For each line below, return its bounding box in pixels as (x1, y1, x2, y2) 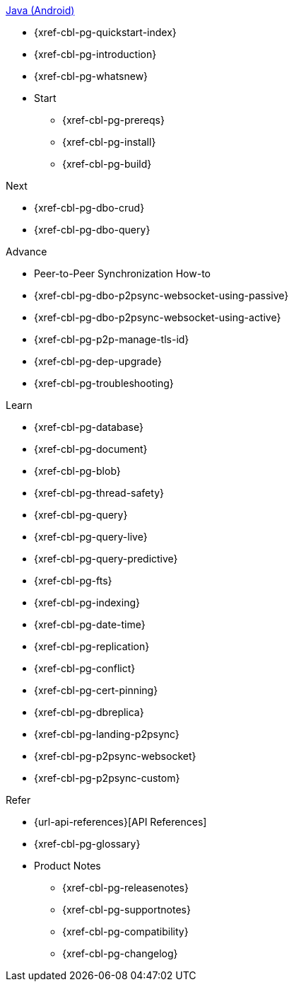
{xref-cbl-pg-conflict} (34, 662, 136, 674)
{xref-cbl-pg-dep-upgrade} (34, 355, 162, 367)
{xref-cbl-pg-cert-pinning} (34, 684, 158, 696)
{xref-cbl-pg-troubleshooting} (34, 377, 174, 389)
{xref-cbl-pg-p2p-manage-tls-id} (34, 333, 189, 345)
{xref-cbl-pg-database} (34, 421, 143, 433)
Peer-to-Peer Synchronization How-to (34, 267, 211, 279)
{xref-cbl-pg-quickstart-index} (34, 26, 177, 38)
